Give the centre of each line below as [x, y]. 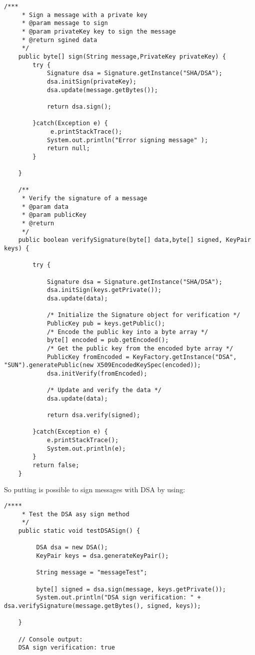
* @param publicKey [54, 215]
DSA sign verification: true [66, 648]
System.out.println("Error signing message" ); [127, 140]
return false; [56, 465]
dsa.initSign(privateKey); [91, 81]
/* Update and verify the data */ [104, 390]
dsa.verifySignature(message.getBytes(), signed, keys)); [102, 606]
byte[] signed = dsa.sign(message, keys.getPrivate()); [131, 589]
